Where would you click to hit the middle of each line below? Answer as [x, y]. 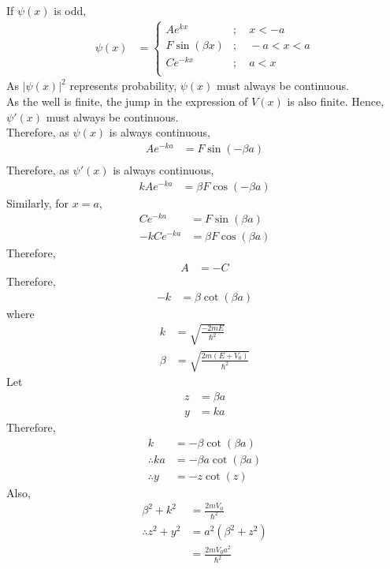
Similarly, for [38, 202]
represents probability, [123, 86]
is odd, [70, 10]
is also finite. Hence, [336, 101]
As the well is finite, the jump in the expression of [127, 101]
